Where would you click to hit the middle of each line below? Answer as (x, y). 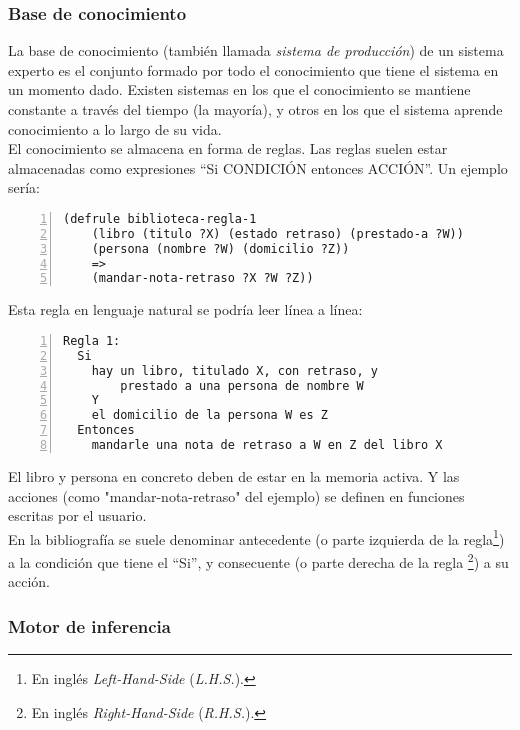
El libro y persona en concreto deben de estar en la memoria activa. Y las (234, 475)
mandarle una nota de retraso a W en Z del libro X (267, 445)
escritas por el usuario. (77, 515)
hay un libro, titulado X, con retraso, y (234, 370)
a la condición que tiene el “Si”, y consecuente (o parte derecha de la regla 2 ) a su (258, 560)
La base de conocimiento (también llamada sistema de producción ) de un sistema (256, 50)
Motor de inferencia (89, 625)
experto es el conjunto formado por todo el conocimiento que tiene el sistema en (253, 69)
